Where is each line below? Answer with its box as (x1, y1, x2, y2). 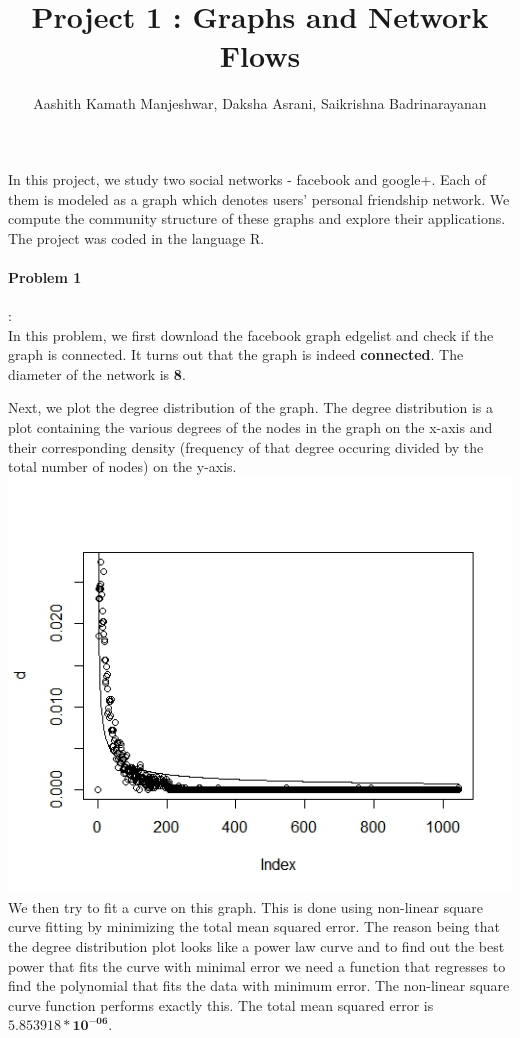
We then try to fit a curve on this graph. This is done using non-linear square (8, 896, 484, 917)
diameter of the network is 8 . (8, 363, 186, 384)
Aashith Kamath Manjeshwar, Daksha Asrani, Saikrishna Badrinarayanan (33, 93, 487, 114)
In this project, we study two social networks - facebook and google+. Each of (8, 168, 487, 189)
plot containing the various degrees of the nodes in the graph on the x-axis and (8, 417, 493, 438)
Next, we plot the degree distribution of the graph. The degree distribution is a (8, 397, 494, 418)
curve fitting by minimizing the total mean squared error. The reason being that (8, 916, 500, 937)
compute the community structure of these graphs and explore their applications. (8, 208, 506, 229)
